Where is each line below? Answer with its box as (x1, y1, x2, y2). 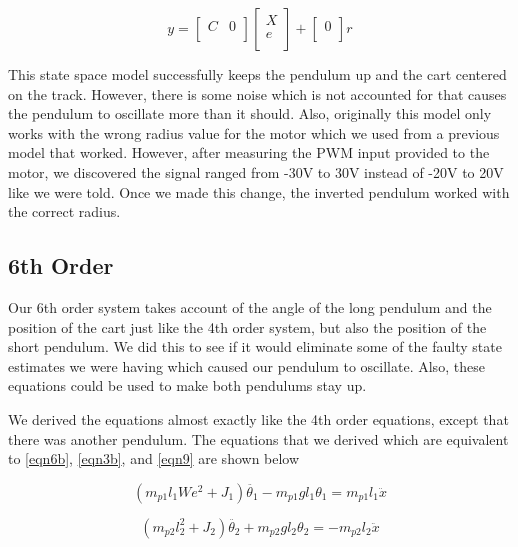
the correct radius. (8, 201, 121, 222)
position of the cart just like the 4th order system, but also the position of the (8, 316, 487, 337)
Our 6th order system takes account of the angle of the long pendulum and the (8, 296, 492, 317)
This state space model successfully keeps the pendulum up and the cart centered (8, 64, 507, 84)
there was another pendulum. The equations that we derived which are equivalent (8, 428, 509, 449)
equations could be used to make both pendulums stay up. (8, 375, 367, 396)
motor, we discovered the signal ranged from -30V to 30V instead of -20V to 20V (8, 161, 504, 182)
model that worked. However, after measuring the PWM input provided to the (8, 142, 490, 163)
